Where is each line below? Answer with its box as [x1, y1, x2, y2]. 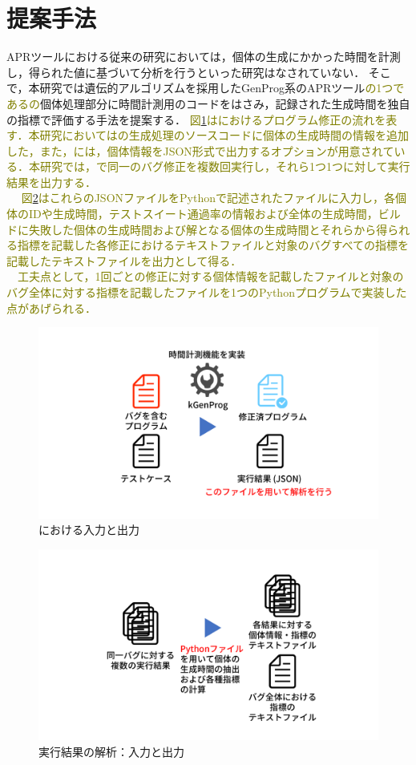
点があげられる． [6, 299, 96, 316]
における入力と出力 [38, 521, 139, 538]
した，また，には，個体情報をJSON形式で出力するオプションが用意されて [6, 142, 394, 159]
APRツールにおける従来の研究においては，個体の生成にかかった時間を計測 [6, 48, 401, 65]
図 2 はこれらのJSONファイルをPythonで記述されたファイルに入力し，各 [21, 189, 395, 206]
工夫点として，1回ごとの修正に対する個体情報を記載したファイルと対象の [17, 268, 404, 285]
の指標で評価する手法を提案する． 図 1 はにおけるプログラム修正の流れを [6, 111, 386, 127]
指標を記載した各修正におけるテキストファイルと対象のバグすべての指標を [17, 237, 410, 253]
